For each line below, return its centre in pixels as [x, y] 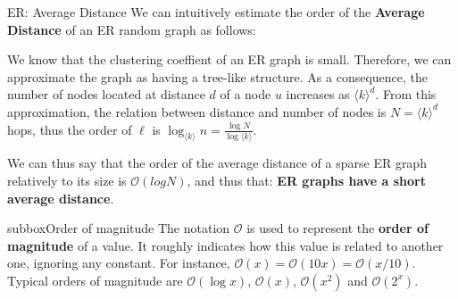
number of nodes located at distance [106, 94]
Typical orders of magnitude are [95, 280]
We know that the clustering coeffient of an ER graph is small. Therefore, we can [229, 59]
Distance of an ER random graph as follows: [132, 29]
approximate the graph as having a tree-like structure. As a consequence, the [218, 76]
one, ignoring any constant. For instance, [119, 263]
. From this [406, 94]
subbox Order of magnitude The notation [119, 228]
